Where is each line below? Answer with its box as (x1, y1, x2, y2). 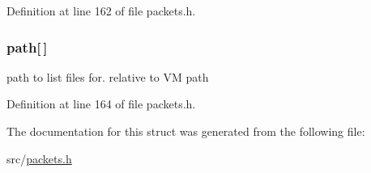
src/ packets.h (6, 150, 72, 167)
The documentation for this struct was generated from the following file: (6, 123, 365, 139)
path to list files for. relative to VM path (6, 68, 209, 85)
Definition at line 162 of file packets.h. (6, 2, 196, 19)
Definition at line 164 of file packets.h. (6, 95, 196, 112)
